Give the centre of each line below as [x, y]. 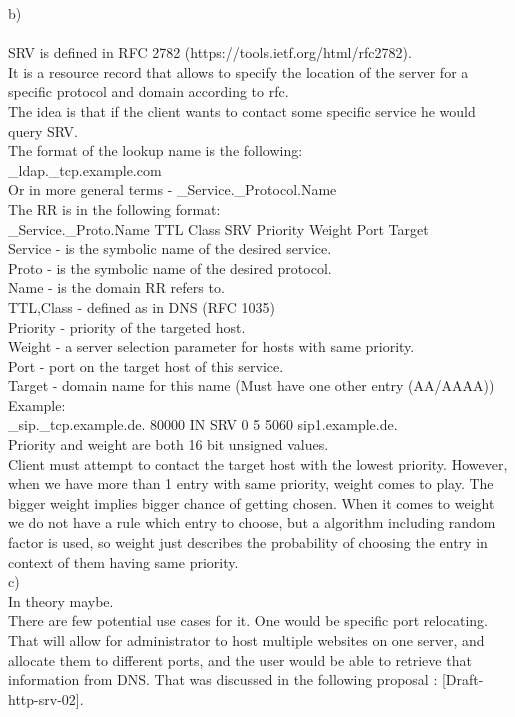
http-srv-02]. [46, 698]
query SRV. [43, 130]
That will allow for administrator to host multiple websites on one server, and [246, 640]
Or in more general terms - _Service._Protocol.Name [172, 189]
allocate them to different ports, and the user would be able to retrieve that [240, 659]
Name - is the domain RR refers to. [116, 287]
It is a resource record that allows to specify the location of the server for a [238, 71]
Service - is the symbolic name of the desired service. [170, 248]
